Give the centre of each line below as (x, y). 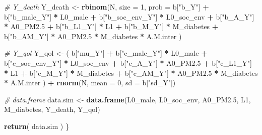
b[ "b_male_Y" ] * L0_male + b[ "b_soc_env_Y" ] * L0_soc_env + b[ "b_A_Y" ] (129, 16)
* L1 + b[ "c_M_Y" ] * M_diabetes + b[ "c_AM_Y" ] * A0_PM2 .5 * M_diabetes (131, 73)
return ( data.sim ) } (37, 126)
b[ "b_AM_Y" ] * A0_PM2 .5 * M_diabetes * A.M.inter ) (93, 36)
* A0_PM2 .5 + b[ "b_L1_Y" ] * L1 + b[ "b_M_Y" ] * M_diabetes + (111, 26)
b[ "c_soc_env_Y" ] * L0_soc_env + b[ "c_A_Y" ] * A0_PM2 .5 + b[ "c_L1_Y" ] (128, 62)
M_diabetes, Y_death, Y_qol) (52, 109)
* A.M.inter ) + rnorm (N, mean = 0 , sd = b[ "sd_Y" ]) (90, 83)
